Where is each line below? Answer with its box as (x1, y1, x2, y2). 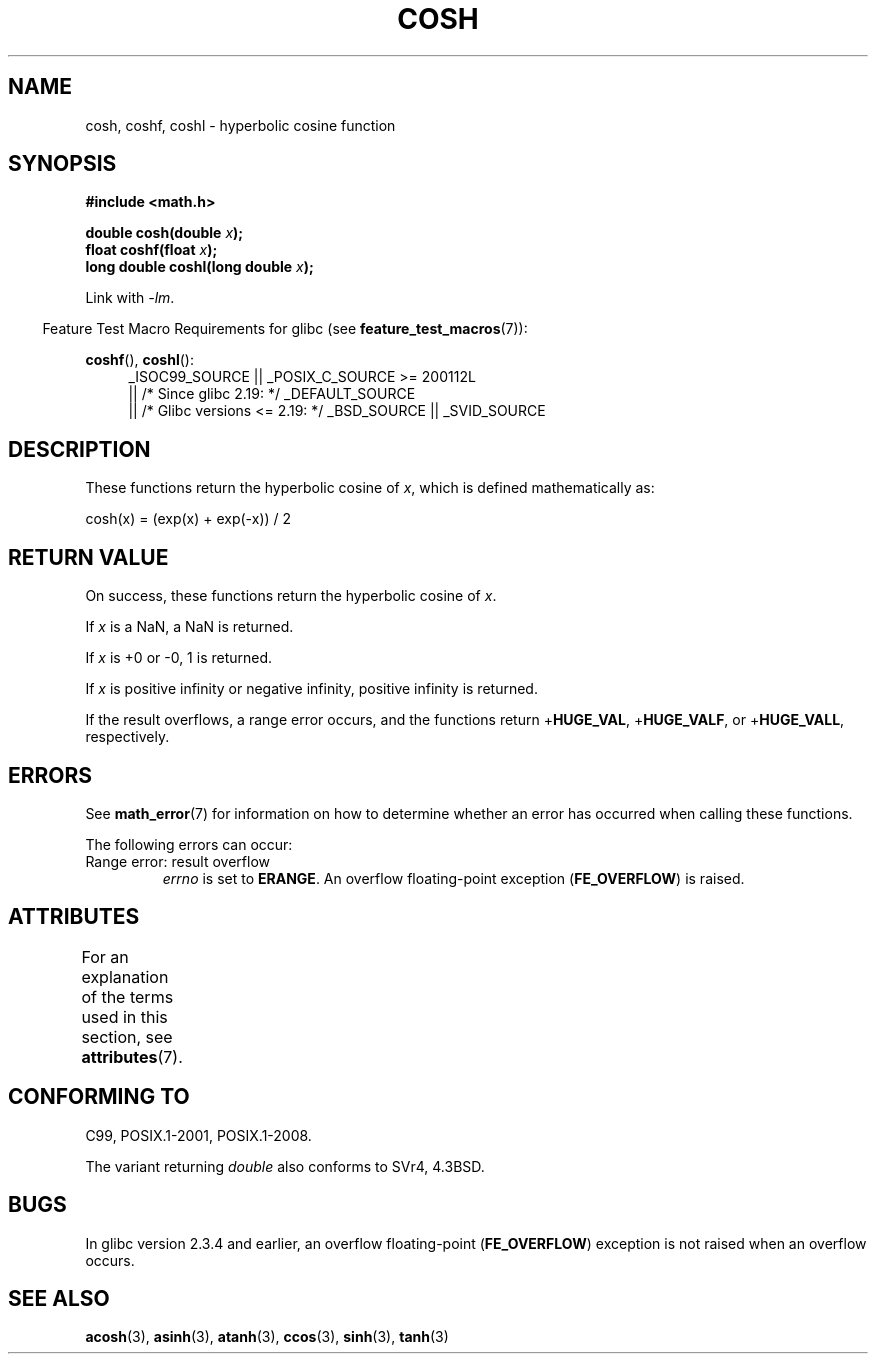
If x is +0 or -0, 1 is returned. (85, 649, 273, 667)
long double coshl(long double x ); (85, 258, 314, 276)
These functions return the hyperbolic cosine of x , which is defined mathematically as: (85, 479, 655, 497)
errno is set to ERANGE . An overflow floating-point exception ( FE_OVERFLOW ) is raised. (162, 869, 745, 887)
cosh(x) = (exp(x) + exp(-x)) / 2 (85, 510, 292, 528)
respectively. (85, 728, 170, 746)
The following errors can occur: (85, 835, 293, 853)
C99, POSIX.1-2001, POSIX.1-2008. (85, 1126, 312, 1144)
